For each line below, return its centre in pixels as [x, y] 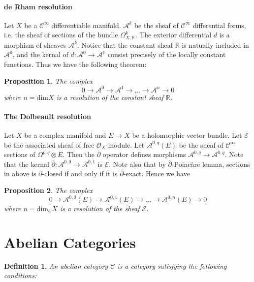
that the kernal [27, 164]
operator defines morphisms [144, 154]
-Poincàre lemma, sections [211, 164]
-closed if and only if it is [80, 173]
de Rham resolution [38, 6]
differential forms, [219, 25]
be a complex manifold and [65, 135]
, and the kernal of [40, 54]
